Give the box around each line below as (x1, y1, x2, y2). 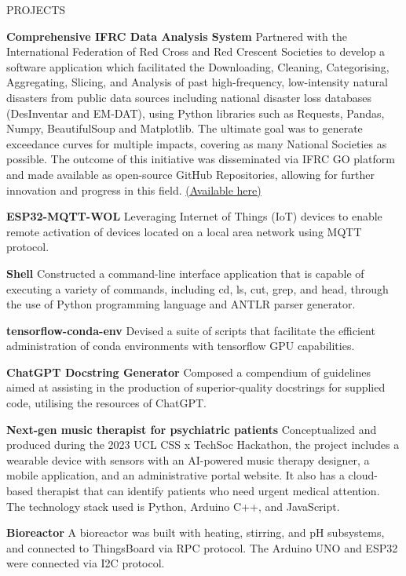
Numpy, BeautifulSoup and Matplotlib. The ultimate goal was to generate (6, 120, 363, 137)
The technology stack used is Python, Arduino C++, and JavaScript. (6, 498, 340, 514)
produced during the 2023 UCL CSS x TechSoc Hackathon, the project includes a (6, 436, 400, 453)
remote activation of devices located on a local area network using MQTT (6, 223, 362, 239)
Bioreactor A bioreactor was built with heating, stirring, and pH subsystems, (6, 524, 385, 541)
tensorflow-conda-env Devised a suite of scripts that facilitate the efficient (6, 322, 375, 338)
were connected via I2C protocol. (6, 555, 165, 571)
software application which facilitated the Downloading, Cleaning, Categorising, (6, 58, 390, 75)
